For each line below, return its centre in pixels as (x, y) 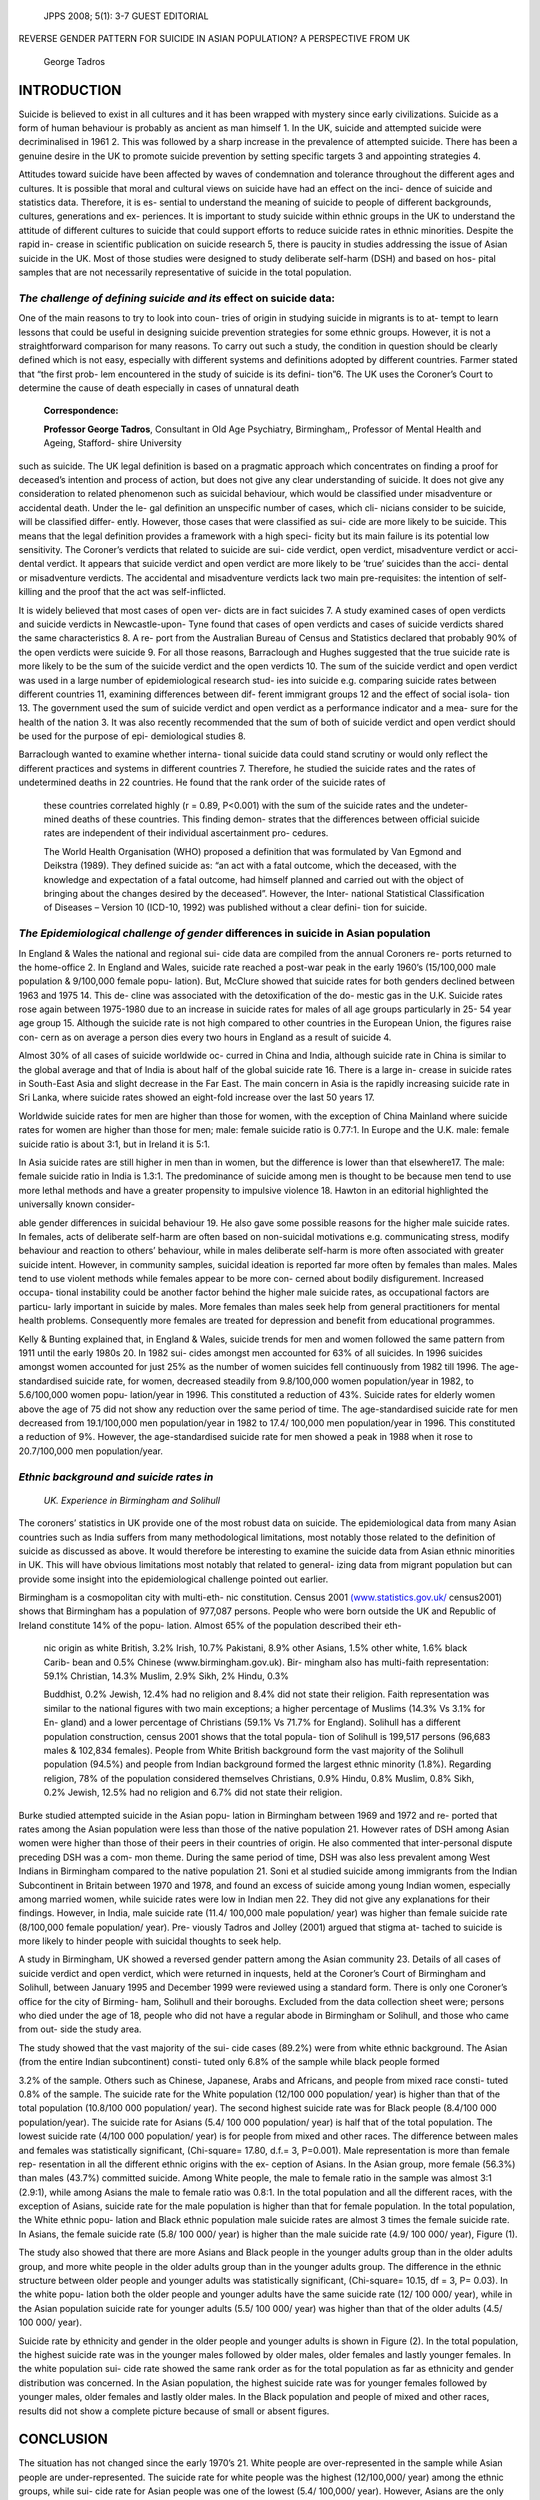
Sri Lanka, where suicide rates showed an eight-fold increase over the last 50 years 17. (196, 1097)
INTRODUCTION (70, 90)
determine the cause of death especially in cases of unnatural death (159, 388)
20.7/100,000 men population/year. (91, 1451)
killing (31, 592)
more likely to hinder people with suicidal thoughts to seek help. (150, 1941)
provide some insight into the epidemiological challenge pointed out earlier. (173, 1579)
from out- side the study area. (80, 2029)
